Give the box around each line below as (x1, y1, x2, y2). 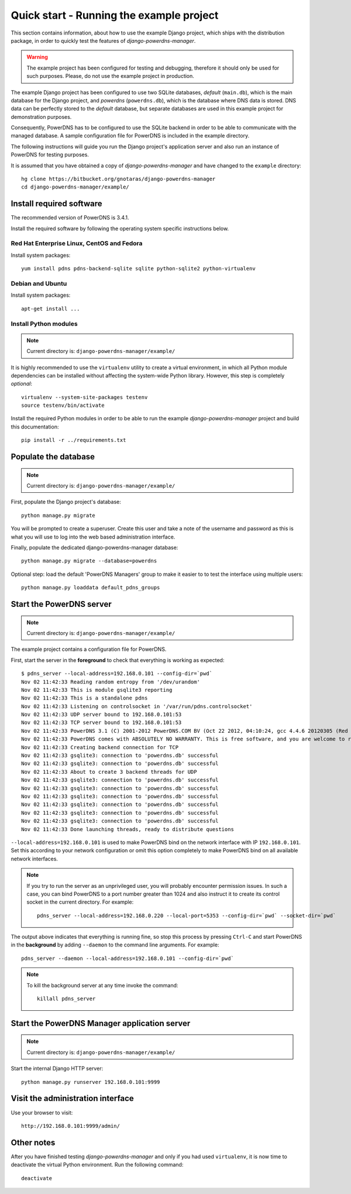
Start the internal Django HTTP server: (11, 1065, 104, 1072)
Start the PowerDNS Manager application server (11, 1018, 191, 1028)
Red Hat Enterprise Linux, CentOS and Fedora (11, 239, 143, 248)
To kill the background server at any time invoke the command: (26, 982, 178, 989)
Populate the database (11, 452, 95, 462)
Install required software (11, 199, 102, 209)
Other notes (11, 1137, 56, 1147)
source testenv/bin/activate (21, 402, 105, 409)
